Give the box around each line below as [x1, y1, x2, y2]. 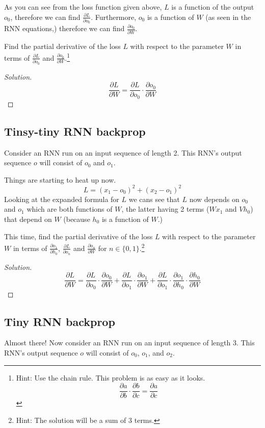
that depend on [4, 213, 52, 224]
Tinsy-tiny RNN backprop [4, 123, 146, 139]
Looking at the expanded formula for [4, 193, 119, 204]
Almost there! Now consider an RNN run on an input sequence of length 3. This [4, 337, 255, 348]
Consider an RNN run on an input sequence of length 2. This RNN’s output [4, 147, 242, 158]
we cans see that [128, 193, 180, 204]
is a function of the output [171, 2, 254, 12]
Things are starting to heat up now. [4, 174, 116, 185]
